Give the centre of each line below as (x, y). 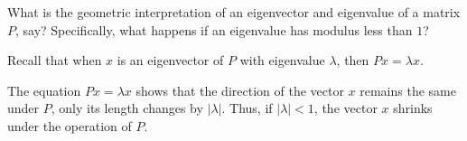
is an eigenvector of (170, 60)
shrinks (413, 108)
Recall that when (55, 60)
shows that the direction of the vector (240, 90)
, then (353, 60)
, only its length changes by (127, 108)
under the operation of (70, 125)
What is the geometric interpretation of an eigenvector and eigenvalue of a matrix (234, 12)
